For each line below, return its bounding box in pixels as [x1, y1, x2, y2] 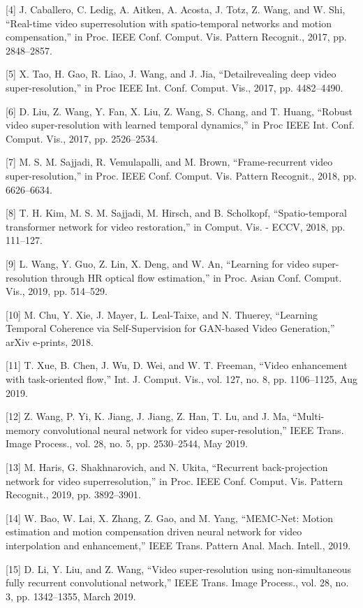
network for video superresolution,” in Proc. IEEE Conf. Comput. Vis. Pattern [6, 473, 343, 488]
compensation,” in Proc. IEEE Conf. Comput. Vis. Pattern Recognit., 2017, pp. [6, 29, 347, 44]
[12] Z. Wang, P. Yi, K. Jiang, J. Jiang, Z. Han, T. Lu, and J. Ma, [6, 409, 290, 424]
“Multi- [292, 409, 325, 424]
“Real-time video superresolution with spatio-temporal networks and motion [6, 15, 332, 30]
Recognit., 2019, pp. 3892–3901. [6, 487, 141, 502]
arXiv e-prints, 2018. [6, 334, 94, 349]
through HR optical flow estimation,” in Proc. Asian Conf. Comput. [50, 270, 342, 284]
